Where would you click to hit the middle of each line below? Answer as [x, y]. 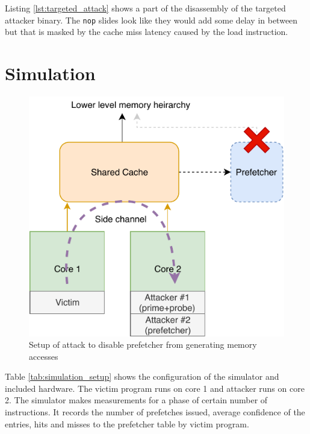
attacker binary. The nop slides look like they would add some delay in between [151, 20]
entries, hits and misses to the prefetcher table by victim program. [127, 423]
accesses [44, 356]
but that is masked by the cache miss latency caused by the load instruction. [147, 32]
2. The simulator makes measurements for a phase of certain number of [136, 400]
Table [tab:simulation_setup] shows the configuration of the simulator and [142, 376]
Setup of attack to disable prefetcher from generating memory [143, 344]
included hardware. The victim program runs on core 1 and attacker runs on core [155, 388]
